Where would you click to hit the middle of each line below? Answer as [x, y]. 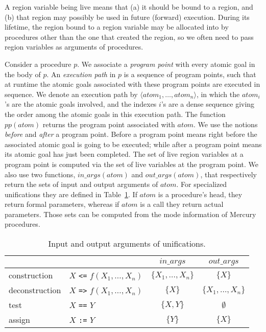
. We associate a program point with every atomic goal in [166, 64]
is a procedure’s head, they [200, 194]
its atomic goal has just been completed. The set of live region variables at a [124, 154]
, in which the [218, 94]
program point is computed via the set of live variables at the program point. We [132, 164]
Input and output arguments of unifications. [127, 244]
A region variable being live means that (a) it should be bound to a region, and [129, 7]
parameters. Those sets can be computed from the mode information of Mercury [130, 214]
